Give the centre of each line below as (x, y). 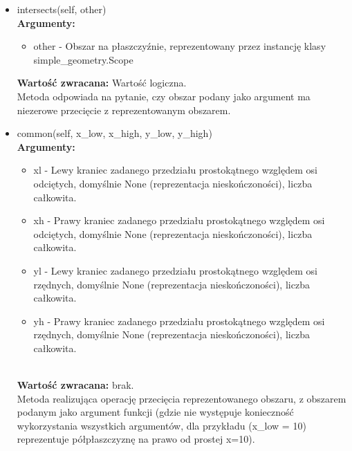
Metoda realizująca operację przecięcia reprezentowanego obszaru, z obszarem (182, 398)
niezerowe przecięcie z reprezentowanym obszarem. (124, 110)
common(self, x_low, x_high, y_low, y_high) (114, 133)
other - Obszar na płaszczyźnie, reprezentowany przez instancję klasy (180, 46)
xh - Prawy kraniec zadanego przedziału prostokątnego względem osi (179, 220)
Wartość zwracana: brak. (75, 385)
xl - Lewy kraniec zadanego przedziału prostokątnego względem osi (175, 170)
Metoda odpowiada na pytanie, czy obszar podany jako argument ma (164, 96)
